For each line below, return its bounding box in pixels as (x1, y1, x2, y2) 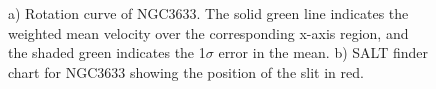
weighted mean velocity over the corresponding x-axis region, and (8, 22, 409, 43)
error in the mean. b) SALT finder (218, 42, 429, 63)
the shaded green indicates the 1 (8, 42, 206, 63)
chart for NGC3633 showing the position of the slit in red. (8, 61, 364, 82)
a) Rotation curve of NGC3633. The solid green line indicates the (8, 3, 409, 23)
